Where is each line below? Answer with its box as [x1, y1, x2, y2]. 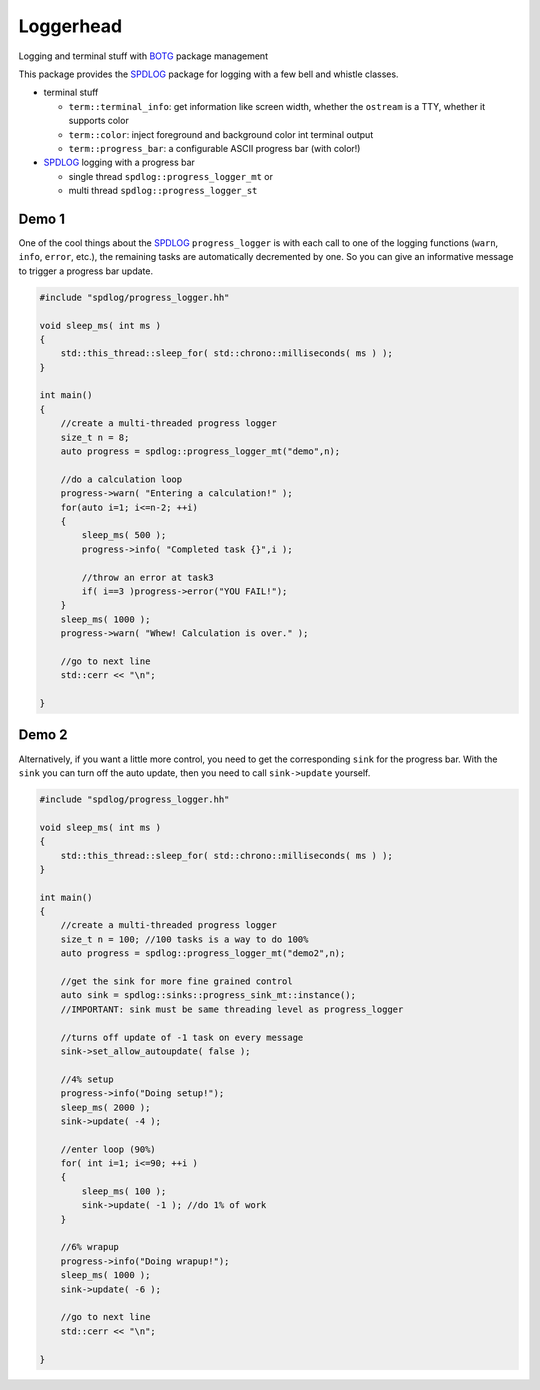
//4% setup [60, 1073, 114, 1085]
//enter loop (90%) [60, 1143, 157, 1155]
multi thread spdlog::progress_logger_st [68, 185, 258, 197]
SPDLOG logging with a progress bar [43, 156, 195, 169]
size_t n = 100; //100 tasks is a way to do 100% [60, 933, 309, 945]
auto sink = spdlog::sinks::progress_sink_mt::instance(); [60, 990, 357, 1001]
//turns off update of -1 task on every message [60, 1031, 304, 1043]
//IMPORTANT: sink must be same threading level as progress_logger [60, 1003, 404, 1015]
